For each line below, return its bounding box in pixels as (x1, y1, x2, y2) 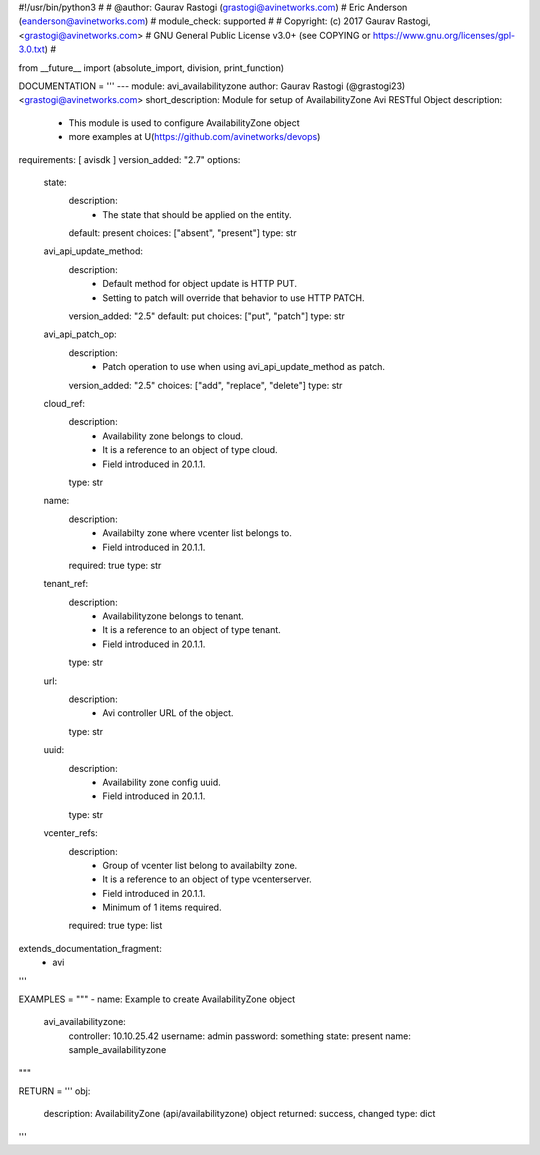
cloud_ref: (43, 397, 85, 409)
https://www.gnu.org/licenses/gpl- (372, 29, 515, 41)
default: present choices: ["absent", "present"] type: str (68, 227, 297, 239)
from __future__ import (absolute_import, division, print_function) (18, 61, 285, 74)
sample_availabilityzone (68, 1044, 167, 1056)
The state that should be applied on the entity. (102, 208, 292, 220)
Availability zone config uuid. (102, 776, 222, 788)
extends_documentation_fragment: (18, 942, 162, 954)
